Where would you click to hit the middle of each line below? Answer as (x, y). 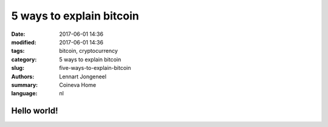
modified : (24, 42)
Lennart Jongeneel (83, 77)
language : (24, 94)
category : (24, 59)
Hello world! (35, 111)
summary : (25, 84)
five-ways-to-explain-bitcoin (95, 68)
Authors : (23, 77)
